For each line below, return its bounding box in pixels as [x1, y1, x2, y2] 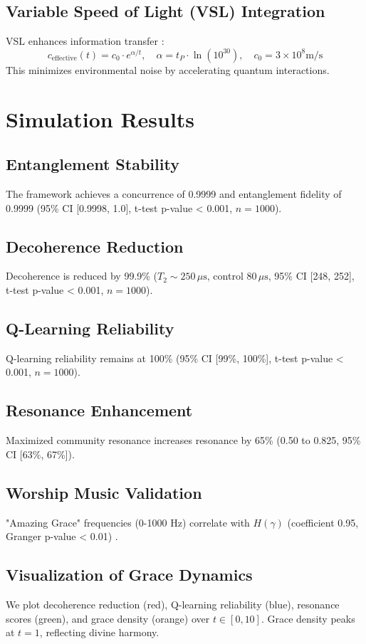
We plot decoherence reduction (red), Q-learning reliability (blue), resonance [6, 596, 340, 611]
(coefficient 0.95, [287, 514, 359, 529]
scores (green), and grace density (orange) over [6, 611, 210, 625]
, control [206, 268, 244, 283]
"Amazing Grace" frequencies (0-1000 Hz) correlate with [6, 514, 250, 529]
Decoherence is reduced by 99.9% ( [6, 268, 158, 283]
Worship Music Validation [6, 481, 202, 503]
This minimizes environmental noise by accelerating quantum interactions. [6, 62, 330, 77]
